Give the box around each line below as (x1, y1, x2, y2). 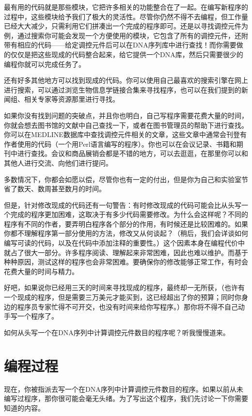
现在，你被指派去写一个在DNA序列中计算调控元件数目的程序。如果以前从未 (4, 384, 243, 394)
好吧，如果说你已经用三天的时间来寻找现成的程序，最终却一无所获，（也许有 (4, 282, 245, 293)
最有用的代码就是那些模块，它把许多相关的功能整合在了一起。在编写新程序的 (4, 2, 248, 12)
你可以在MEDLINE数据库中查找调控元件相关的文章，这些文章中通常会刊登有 (4, 129, 247, 139)
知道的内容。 (4, 402, 45, 413)
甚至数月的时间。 (51, 184, 106, 194)
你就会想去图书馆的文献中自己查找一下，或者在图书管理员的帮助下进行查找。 (4, 120, 248, 130)
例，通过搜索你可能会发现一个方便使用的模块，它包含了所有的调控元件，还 (4, 30, 241, 40)
